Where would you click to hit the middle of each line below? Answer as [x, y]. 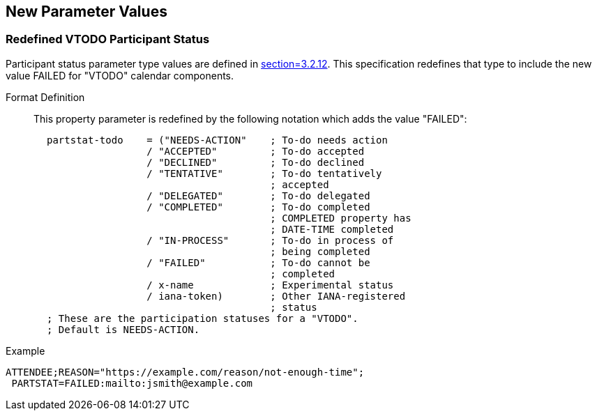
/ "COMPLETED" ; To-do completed [258, 207]
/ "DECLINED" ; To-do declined [256, 162]
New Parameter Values [86, 11]
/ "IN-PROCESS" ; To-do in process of [270, 240]
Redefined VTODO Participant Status [108, 39]
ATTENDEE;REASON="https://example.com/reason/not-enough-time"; [185, 372]
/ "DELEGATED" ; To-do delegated [258, 195]
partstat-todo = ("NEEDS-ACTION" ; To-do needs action [217, 140]
